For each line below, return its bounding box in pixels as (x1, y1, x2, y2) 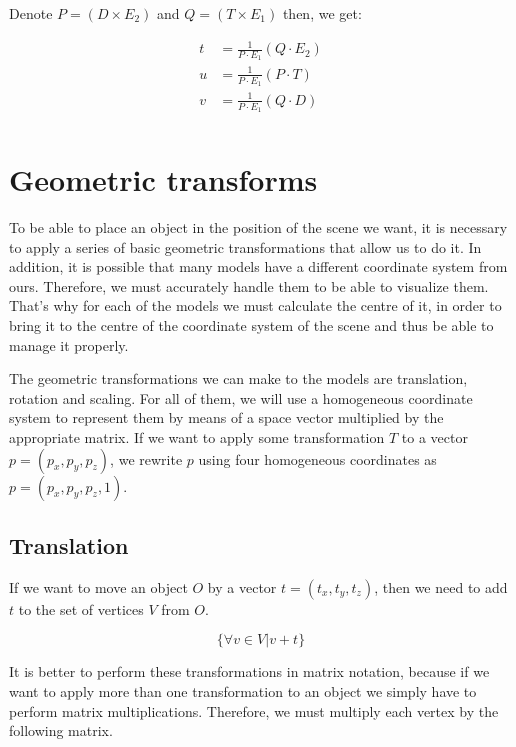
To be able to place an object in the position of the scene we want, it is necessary (9, 217, 508, 238)
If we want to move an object (9, 576, 188, 597)
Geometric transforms (9, 159, 318, 200)
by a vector (207, 576, 277, 597)
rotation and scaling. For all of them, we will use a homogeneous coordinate (9, 387, 473, 408)
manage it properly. (9, 334, 129, 355)
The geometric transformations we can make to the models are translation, (9, 368, 468, 389)
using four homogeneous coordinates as (198, 448, 437, 469)
